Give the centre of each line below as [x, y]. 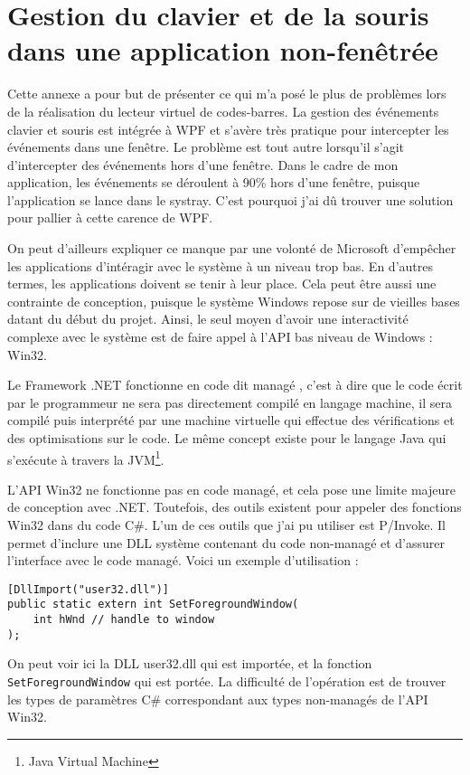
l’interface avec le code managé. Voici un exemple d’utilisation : [183, 560]
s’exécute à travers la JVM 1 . [86, 458]
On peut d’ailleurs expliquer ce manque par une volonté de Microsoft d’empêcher [232, 248]
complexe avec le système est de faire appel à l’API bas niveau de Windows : [220, 337]
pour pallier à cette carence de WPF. [110, 217]
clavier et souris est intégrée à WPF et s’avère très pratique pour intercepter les [228, 129]
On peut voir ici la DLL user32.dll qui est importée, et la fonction [190, 663]
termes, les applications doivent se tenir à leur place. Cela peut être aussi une [222, 284]
